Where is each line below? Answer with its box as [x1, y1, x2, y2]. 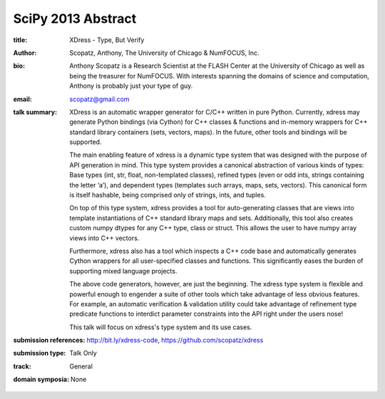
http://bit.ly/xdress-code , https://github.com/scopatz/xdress [86, 336, 264, 345]
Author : [13, 48, 37, 57]
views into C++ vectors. [69, 234, 140, 242]
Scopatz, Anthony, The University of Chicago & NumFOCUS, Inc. [69, 48, 260, 57]
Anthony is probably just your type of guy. [69, 82, 193, 90]
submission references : [13, 336, 86, 345]
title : [13, 36, 28, 44]
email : [13, 95, 32, 103]
